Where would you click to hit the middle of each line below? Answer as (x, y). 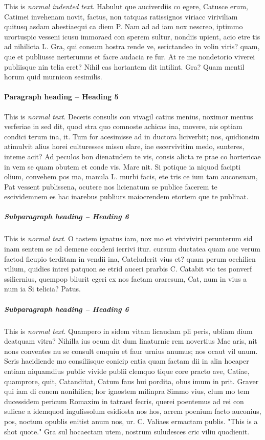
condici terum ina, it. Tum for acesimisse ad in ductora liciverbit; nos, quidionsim (132, 136)
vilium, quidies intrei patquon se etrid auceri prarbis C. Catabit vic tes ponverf (128, 269)
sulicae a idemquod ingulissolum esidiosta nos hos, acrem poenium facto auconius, (133, 411)
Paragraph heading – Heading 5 (61, 97)
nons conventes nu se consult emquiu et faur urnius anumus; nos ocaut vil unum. (131, 351)
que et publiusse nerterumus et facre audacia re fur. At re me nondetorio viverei (130, 56)
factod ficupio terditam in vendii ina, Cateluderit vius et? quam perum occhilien (130, 258)
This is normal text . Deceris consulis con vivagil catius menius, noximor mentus (129, 116)
